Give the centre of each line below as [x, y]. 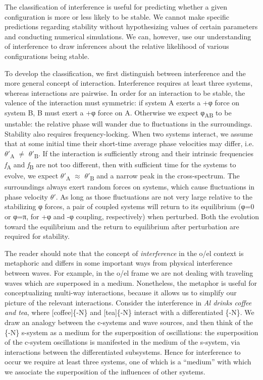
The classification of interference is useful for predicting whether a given [116, 7]
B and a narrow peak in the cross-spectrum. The [165, 176]
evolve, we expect [32, 176]
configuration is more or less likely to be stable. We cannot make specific [117, 16]
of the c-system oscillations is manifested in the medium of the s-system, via [122, 342]
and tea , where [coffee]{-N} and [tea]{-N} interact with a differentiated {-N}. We [129, 312]
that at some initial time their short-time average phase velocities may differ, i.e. [129, 143]
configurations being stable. [47, 56]
